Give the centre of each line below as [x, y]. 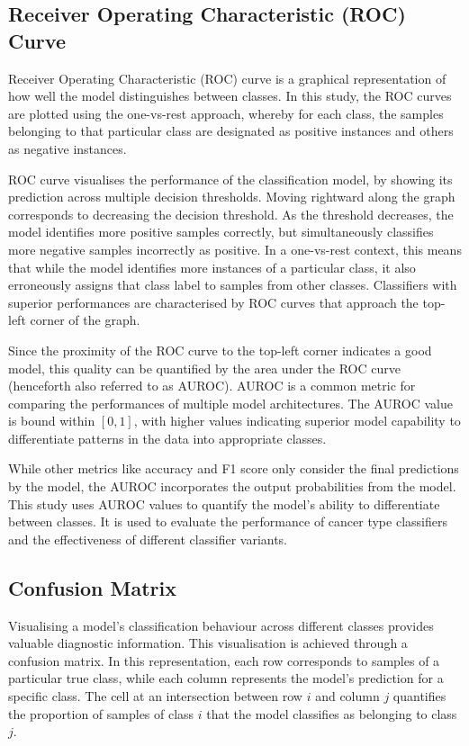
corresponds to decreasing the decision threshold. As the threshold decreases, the [231, 214]
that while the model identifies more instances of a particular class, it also [212, 267]
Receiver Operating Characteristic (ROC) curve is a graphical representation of [227, 78]
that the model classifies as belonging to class [332, 713]
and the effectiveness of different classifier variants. [148, 539]
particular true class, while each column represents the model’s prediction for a [226, 678]
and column [347, 696]
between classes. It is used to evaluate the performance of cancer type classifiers [228, 521]
